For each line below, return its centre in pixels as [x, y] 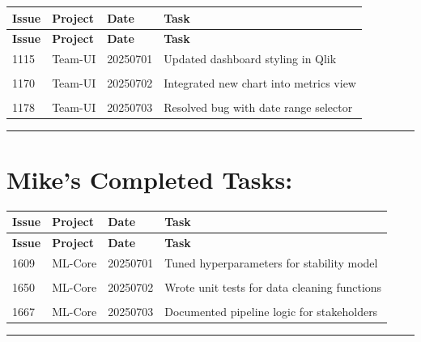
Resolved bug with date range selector [258, 107]
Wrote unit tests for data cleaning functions [273, 286]
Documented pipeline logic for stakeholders [271, 311]
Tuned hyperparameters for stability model [271, 262]
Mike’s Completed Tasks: [150, 179]
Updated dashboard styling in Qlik [250, 59]
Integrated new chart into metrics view [260, 83]
